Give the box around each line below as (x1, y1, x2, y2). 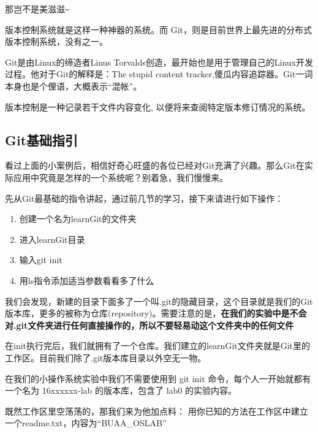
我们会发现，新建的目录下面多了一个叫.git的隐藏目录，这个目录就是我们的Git (5, 294, 313, 307)
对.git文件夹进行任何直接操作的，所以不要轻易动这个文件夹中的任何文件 (5, 318, 294, 331)
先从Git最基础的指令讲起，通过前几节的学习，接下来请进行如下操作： (5, 191, 284, 204)
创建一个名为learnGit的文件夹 (19, 212, 137, 225)
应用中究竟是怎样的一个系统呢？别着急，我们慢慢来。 (13, 171, 228, 184)
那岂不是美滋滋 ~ (5, 2, 70, 15)
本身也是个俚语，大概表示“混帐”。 (5, 80, 142, 93)
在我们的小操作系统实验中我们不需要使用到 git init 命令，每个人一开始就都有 (5, 372, 311, 385)
